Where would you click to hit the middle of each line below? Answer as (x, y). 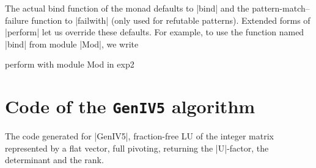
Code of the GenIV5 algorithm (130, 106)
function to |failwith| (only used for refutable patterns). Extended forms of (171, 20)
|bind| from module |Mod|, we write (72, 44)
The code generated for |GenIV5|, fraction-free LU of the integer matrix (139, 136)
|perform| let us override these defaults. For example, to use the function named (155, 32)
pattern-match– (281, 8)
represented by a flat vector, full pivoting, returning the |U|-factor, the (137, 148)
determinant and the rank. (54, 160)
